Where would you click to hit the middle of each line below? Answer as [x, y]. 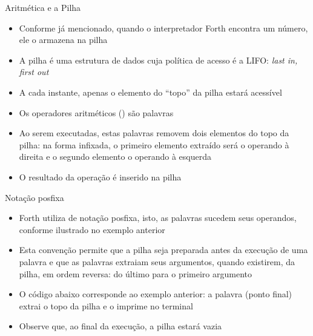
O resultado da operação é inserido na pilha [100, 176]
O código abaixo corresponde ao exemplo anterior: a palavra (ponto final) [156, 294]
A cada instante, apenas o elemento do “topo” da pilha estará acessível [150, 92]
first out [34, 72]
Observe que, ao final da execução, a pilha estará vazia [120, 326]
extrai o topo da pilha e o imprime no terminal [106, 305]
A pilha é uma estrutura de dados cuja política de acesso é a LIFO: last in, [158, 60]
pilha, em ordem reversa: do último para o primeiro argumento [135, 273]
